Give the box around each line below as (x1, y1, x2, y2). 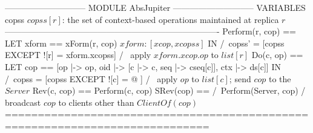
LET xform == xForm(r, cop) (5, 36, 117, 49)
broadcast (5, 96, 41, 108)
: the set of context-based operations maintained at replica (62, 13, 279, 25)
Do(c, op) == (251, 48, 303, 61)
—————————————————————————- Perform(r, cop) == (5, 25, 296, 37)
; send (229, 72, 251, 85)
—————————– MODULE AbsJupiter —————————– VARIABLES (5, 1, 306, 13)
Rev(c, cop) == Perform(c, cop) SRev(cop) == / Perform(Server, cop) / (32, 84, 306, 97)
